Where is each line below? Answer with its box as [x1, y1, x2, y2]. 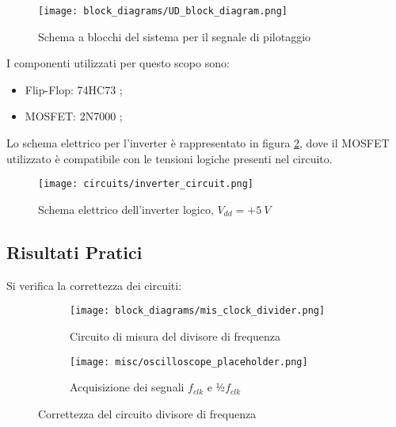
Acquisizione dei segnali [70, 379, 185, 395]
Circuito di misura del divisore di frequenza [70, 327, 280, 344]
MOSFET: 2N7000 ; [25, 108, 123, 124]
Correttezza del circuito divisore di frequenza [38, 405, 257, 421]
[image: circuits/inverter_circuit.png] [38, 178, 254, 190]
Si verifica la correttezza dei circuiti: [6, 276, 182, 293]
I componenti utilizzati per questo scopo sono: [6, 55, 230, 71]
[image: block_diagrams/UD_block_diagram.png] [38, 6, 287, 17]
